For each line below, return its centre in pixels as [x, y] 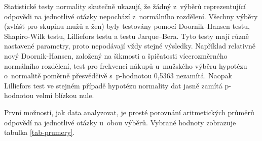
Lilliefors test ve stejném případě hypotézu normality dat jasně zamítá [113, 85]
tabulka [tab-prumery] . [40, 132]
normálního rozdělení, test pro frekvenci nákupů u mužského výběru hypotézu [126, 65]
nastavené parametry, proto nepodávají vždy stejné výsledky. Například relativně [130, 46]
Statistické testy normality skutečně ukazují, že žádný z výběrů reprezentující [125, 6]
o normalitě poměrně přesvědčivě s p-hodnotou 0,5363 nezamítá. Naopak [118, 76]
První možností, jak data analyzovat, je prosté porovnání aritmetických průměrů [129, 112]
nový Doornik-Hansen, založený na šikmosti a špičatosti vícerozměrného [116, 55]
